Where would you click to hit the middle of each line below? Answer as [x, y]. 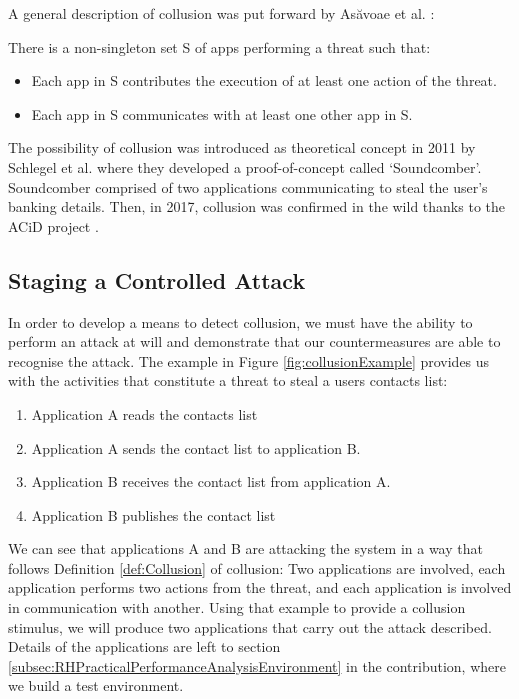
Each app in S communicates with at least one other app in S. [222, 113]
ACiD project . [53, 225]
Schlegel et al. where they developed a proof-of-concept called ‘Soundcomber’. [245, 166]
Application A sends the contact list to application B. [196, 447]
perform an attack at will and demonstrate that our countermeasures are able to [254, 341]
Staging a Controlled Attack [157, 279]
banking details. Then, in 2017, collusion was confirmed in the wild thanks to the [256, 206]
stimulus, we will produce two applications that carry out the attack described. [250, 626]
